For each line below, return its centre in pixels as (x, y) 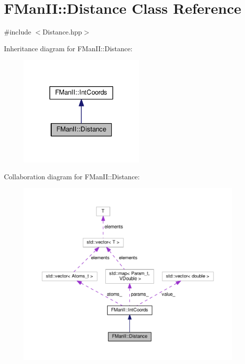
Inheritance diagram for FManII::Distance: (68, 48)
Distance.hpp (62, 32)
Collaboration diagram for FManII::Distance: (72, 176)
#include (18, 32)
